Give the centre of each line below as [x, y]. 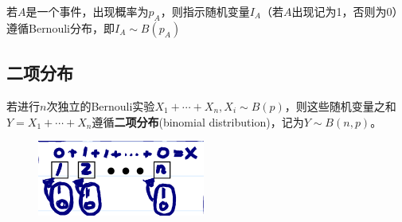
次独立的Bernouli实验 [101, 106]
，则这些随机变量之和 [340, 106]
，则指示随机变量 [205, 11]
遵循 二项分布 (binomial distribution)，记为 [198, 121]
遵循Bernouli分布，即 [60, 27]
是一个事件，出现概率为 [87, 11]
